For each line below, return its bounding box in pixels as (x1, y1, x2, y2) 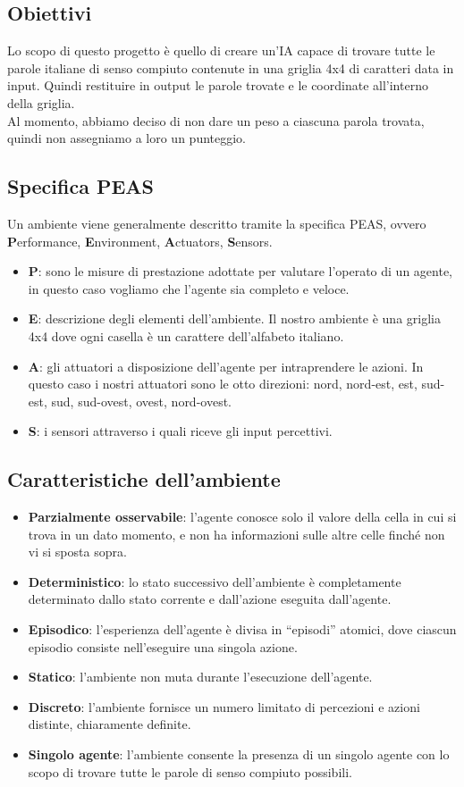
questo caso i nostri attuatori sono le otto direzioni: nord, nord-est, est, (28, 374, 418, 393)
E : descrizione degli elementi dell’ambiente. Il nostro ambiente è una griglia (28, 309, 441, 328)
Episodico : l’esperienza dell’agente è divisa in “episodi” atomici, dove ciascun (28, 620, 457, 639)
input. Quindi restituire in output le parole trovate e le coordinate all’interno (7, 76, 428, 95)
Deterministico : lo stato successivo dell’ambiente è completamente (28, 572, 401, 590)
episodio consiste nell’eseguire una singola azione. (28, 637, 298, 656)
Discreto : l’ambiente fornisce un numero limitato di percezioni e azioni (28, 697, 420, 716)
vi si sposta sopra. (28, 542, 127, 561)
